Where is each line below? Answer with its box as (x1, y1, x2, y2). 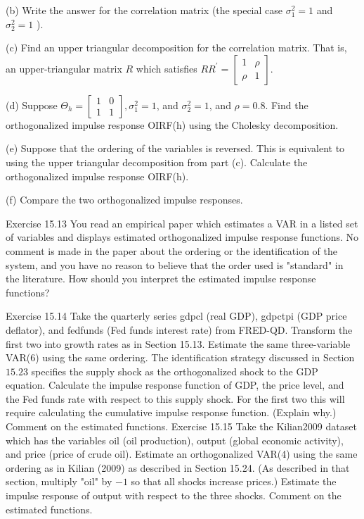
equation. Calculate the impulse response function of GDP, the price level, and (6, 377, 344, 392)
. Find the (265, 97, 308, 112)
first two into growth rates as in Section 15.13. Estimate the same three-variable (6, 336, 351, 351)
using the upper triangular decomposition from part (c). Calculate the (6, 154, 308, 169)
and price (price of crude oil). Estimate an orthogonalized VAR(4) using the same (6, 446, 358, 461)
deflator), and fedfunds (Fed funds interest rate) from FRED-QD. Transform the (6, 322, 353, 337)
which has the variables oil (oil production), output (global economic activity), (6, 432, 344, 447)
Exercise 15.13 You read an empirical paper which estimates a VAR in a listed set (6, 215, 358, 230)
